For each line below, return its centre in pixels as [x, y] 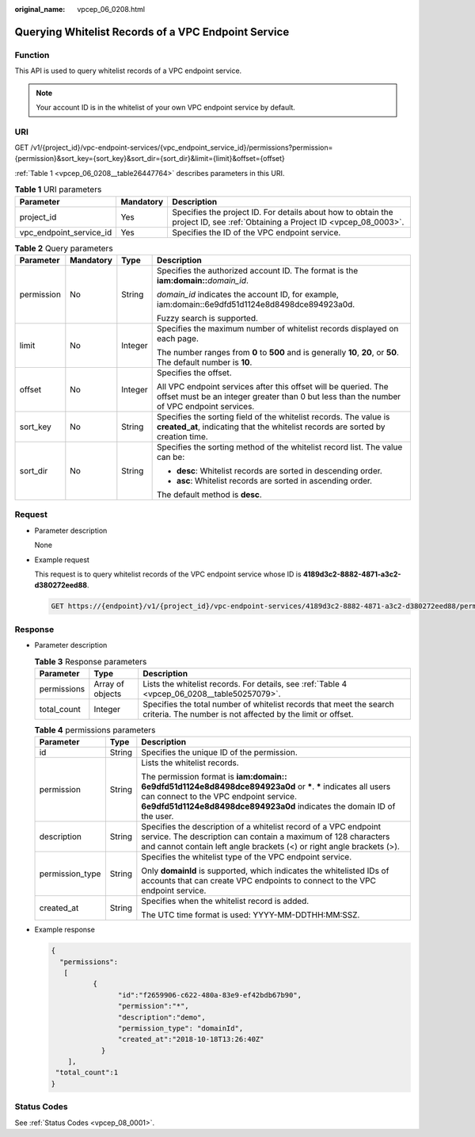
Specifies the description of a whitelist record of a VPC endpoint [261, 827]
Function [32, 55]
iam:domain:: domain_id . [203, 280]
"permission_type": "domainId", [180, 1028]
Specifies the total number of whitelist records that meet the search [269, 704]
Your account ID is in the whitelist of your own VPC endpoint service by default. [166, 107]
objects [108, 694]
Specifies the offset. [195, 373]
